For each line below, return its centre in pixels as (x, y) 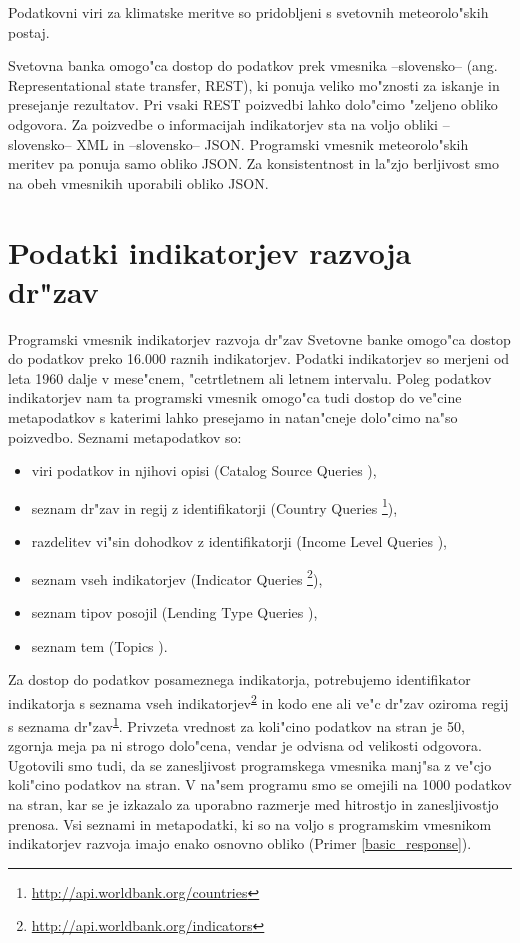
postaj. (29, 31)
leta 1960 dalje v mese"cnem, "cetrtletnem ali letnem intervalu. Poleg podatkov (250, 377)
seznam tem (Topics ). (99, 645)
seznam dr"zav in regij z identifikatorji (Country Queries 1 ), (214, 506)
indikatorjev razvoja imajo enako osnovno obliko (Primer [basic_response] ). (240, 843)
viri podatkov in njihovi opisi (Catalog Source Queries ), (204, 470)
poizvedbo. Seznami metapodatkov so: (125, 436)
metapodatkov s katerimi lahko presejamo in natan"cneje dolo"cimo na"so (233, 417)
